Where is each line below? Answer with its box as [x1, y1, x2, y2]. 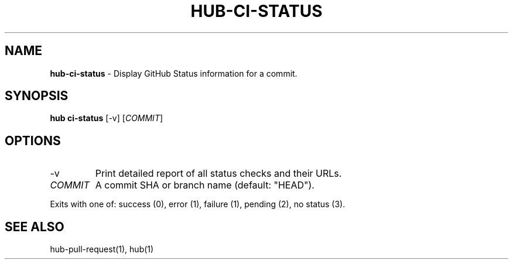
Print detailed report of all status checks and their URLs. [95, 167, 342, 180]
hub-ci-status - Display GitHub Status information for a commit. [50, 68, 297, 78]
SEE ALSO [5, 219, 64, 234]
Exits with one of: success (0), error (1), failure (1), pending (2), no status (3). [50, 199, 346, 210]
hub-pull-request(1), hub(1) [50, 244, 154, 255]
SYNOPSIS [5, 88, 69, 104]
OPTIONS [5, 133, 61, 148]
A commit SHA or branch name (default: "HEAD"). [95, 179, 314, 191]
